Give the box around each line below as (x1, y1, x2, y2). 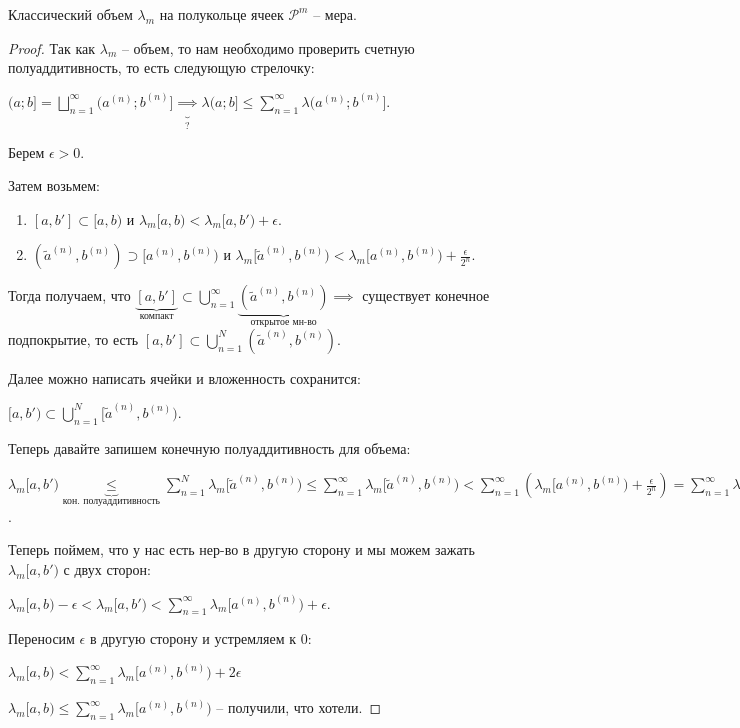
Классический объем (8, 4, 133, 24)
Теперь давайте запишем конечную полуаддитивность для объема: (8, 437, 411, 458)
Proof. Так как (8, 37, 96, 58)
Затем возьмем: (8, 175, 100, 196)
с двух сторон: (63, 558, 151, 579)
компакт (139, 311, 174, 322)
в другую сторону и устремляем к (89, 628, 297, 649)
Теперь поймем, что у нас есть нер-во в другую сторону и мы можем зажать (8, 539, 475, 560)
